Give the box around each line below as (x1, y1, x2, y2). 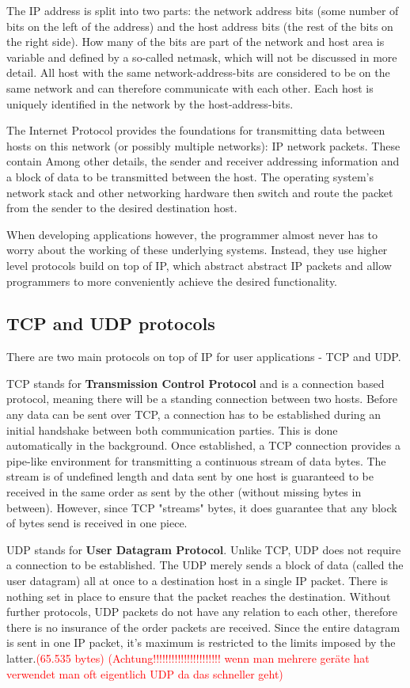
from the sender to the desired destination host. (6, 200, 237, 216)
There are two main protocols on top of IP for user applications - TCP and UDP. (6, 348, 401, 365)
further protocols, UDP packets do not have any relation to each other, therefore (6, 603, 397, 620)
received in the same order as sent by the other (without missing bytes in (6, 484, 362, 500)
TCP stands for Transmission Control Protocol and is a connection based (6, 374, 385, 391)
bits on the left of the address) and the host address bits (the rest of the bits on (6, 17, 393, 34)
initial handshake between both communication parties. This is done (6, 421, 338, 438)
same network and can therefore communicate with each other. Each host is (6, 79, 374, 96)
